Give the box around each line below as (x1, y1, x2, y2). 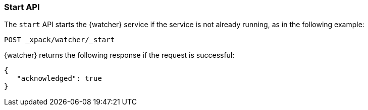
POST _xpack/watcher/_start (4, 36, 115, 44)
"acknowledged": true (17, 74, 102, 83)
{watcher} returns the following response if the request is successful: (4, 51, 235, 60)
